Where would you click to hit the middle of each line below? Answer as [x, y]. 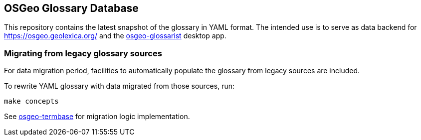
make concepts [31, 101]
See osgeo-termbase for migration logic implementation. [97, 117]
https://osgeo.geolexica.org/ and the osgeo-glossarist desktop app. [115, 36]
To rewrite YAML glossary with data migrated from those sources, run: [119, 86]
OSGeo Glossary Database [71, 8]
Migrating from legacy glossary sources [83, 53]
